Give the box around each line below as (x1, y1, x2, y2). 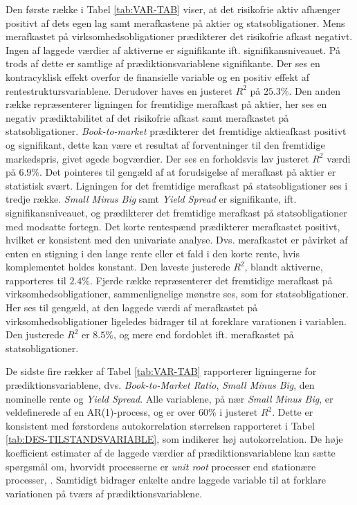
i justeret (219, 405, 258, 419)
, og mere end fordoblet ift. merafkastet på (113, 327, 294, 342)
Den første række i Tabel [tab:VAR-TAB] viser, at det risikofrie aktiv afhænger (6, 2, 340, 16)
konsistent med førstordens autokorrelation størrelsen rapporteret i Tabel (6, 418, 315, 432)
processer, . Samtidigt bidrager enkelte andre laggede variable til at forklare (6, 472, 326, 487)
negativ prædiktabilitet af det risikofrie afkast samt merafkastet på (6, 110, 289, 125)
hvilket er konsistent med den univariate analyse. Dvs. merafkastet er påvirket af (6, 232, 348, 247)
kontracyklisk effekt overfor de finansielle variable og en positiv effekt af (6, 69, 310, 84)
